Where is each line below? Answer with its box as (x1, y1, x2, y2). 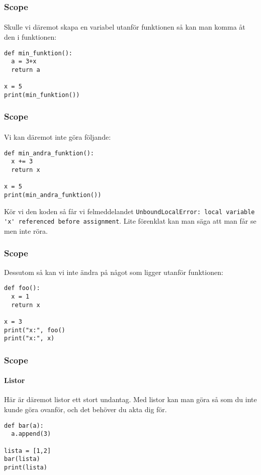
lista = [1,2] (4, 447, 51, 454)
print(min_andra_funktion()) (4, 191, 102, 199)
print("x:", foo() (4, 326, 65, 334)
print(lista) (4, 463, 47, 471)
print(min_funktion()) (4, 91, 80, 99)
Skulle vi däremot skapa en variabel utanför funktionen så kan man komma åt (4, 22, 245, 32)
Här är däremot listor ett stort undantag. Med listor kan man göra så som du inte (4, 394, 257, 405)
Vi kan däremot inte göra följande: (4, 132, 111, 142)
